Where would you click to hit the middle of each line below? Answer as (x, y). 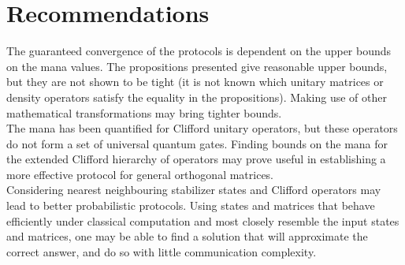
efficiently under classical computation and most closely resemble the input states (203, 220)
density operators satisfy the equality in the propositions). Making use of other (197, 97)
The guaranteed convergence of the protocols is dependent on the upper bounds (199, 51)
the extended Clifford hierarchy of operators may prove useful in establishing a (196, 159)
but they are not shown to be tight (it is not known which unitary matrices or (195, 82)
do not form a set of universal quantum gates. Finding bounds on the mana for (197, 143)
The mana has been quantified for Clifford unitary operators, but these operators (202, 128)
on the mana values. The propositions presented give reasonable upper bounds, (197, 66)
